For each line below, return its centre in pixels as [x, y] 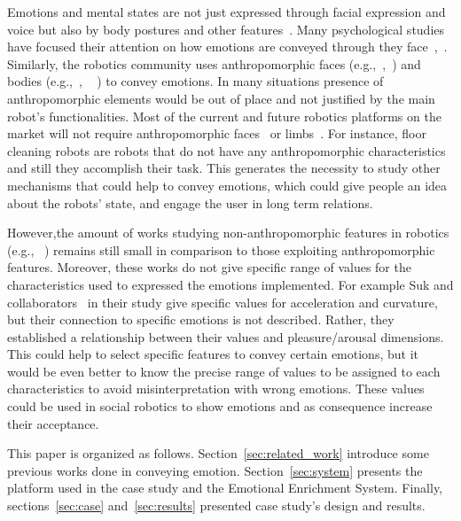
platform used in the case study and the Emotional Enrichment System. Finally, [225, 488]
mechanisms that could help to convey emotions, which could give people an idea [227, 185]
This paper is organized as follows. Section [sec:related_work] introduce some [218, 453]
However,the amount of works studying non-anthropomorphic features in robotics [228, 233]
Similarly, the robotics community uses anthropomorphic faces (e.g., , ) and [214, 63]
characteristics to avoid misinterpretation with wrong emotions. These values [216, 389]
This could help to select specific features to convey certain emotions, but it [213, 354]
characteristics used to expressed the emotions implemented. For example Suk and [230, 284]
